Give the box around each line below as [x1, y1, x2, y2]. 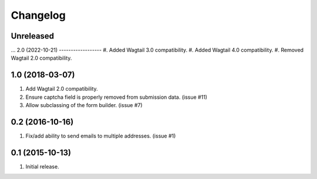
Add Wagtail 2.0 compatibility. [25, 85, 98, 92]
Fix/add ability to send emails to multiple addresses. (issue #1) [25, 132, 176, 140]
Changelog [11, 9, 66, 22]
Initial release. [25, 163, 59, 170]
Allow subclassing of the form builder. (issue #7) [25, 102, 143, 109]
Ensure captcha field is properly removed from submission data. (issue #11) [25, 94, 208, 101]
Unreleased [11, 31, 55, 41]
